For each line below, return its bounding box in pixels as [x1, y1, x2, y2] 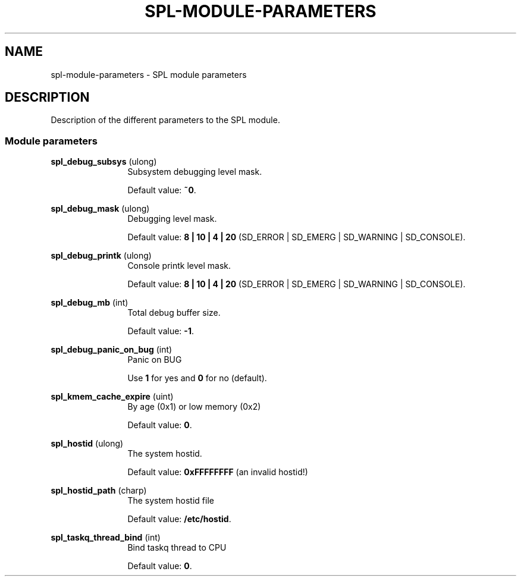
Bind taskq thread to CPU [127, 542, 227, 553]
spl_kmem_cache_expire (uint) [51, 391, 174, 402]
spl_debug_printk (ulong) [51, 250, 152, 261]
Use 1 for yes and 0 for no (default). [127, 373, 267, 384]
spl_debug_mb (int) [51, 297, 128, 308]
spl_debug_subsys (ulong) [51, 156, 157, 167]
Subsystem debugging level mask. [127, 167, 262, 177]
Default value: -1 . [127, 326, 194, 337]
